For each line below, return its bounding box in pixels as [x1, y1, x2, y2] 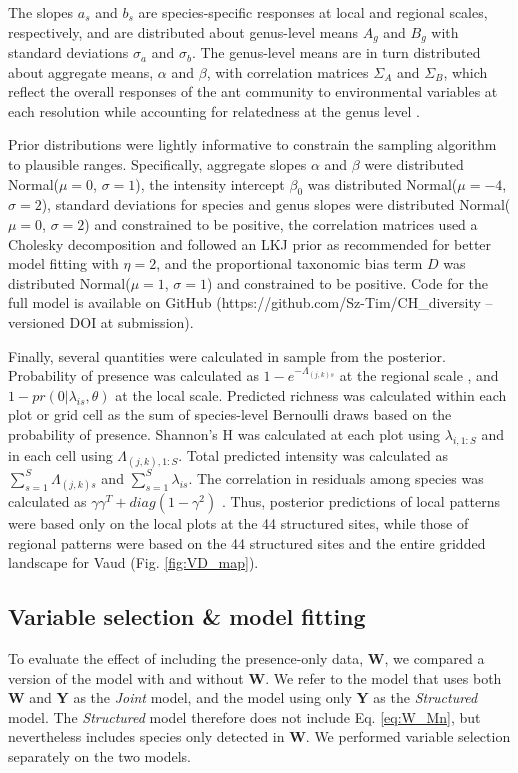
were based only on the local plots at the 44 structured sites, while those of [8, 513, 469, 534]
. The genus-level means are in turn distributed [191, 42, 481, 63]
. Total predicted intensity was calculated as [178, 444, 448, 465]
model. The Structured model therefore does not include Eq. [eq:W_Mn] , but [8, 706, 481, 727]
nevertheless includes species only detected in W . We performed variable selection [8, 726, 511, 747]
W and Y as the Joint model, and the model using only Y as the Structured [8, 687, 478, 708]
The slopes [8, 2, 74, 22]
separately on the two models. [8, 746, 191, 767]
